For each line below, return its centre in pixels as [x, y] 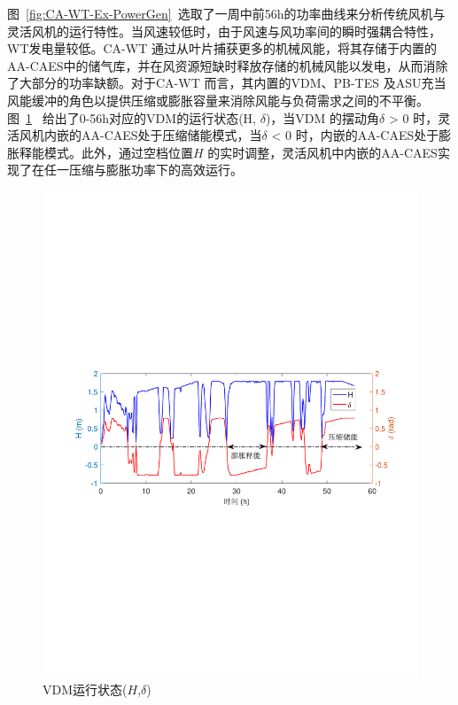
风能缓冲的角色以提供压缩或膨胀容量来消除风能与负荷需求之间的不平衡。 [218, 100]
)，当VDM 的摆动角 [322, 117]
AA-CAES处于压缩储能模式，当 [171, 135]
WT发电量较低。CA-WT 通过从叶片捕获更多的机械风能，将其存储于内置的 [222, 48]
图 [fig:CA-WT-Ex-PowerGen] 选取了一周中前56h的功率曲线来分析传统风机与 [226, 13]
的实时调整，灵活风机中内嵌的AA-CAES [322, 152]
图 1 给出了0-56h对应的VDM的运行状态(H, [132, 117]
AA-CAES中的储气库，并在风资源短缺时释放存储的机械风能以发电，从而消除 [228, 65]
